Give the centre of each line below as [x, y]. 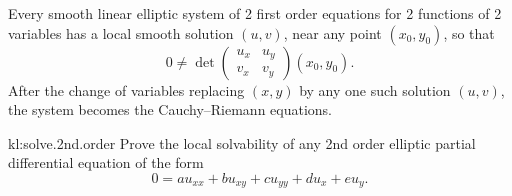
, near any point [332, 32]
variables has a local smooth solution [121, 32]
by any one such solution [375, 89]
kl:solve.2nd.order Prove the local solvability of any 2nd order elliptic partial [242, 142]
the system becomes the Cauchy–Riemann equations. [170, 109]
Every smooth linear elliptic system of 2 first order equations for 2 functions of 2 [255, 13]
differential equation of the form [106, 162]
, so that [469, 32]
